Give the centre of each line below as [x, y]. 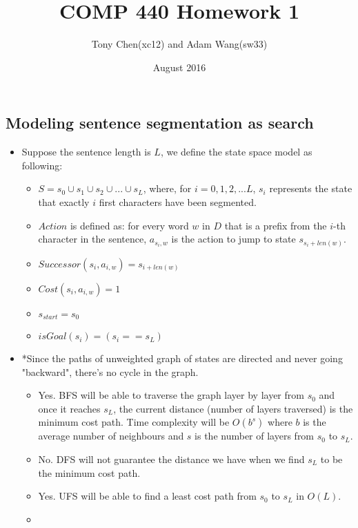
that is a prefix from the [276, 225]
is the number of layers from [255, 436]
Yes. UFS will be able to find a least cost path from [147, 496]
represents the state [311, 188]
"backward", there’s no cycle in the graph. [110, 371]
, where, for [167, 188]
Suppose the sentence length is [86, 152]
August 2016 [179, 67]
